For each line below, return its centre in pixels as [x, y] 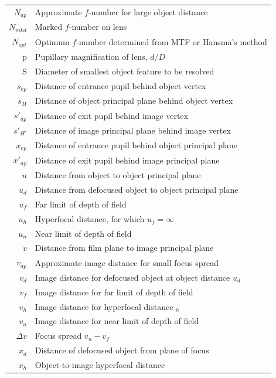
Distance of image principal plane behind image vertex [133, 130]
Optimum [52, 41]
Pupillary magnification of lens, [91, 56]
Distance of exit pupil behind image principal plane [127, 160]
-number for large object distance [148, 12]
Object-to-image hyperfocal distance [100, 365]
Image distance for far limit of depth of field [114, 292]
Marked [49, 27]
